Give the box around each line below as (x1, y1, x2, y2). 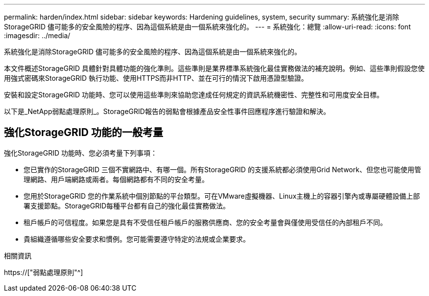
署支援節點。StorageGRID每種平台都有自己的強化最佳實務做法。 (24, 201, 230, 210)
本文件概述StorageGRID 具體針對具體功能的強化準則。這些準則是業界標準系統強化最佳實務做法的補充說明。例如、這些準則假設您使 (4, 64, 425, 72)
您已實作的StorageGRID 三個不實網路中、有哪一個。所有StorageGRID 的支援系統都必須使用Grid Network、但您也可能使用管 (24, 165, 421, 174)
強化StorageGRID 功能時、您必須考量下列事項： (4, 148, 157, 157)
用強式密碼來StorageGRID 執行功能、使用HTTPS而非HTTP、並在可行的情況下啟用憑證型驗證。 (4, 74, 308, 82)
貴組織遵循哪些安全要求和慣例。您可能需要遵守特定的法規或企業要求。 (24, 234, 250, 243)
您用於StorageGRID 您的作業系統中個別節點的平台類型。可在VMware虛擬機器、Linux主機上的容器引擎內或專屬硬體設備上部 (24, 191, 420, 200)
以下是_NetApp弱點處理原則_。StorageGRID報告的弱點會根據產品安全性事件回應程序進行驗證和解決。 (4, 107, 330, 115)
